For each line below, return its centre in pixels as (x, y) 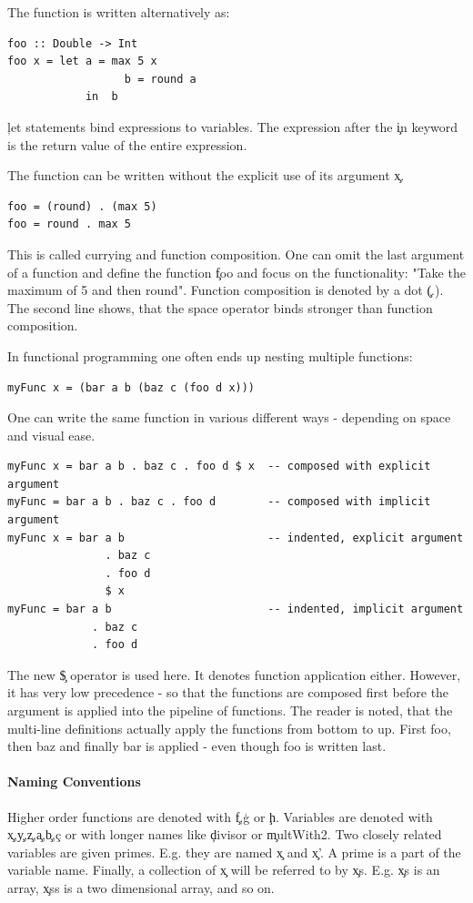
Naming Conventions (74, 781)
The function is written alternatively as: (119, 12)
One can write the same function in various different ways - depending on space (229, 417)
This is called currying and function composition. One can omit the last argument (236, 254)
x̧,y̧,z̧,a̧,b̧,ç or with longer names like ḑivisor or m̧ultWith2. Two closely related (225, 834)
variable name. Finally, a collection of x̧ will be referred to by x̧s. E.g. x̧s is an (224, 870)
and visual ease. (51, 435)
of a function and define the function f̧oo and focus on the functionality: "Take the (236, 272)
